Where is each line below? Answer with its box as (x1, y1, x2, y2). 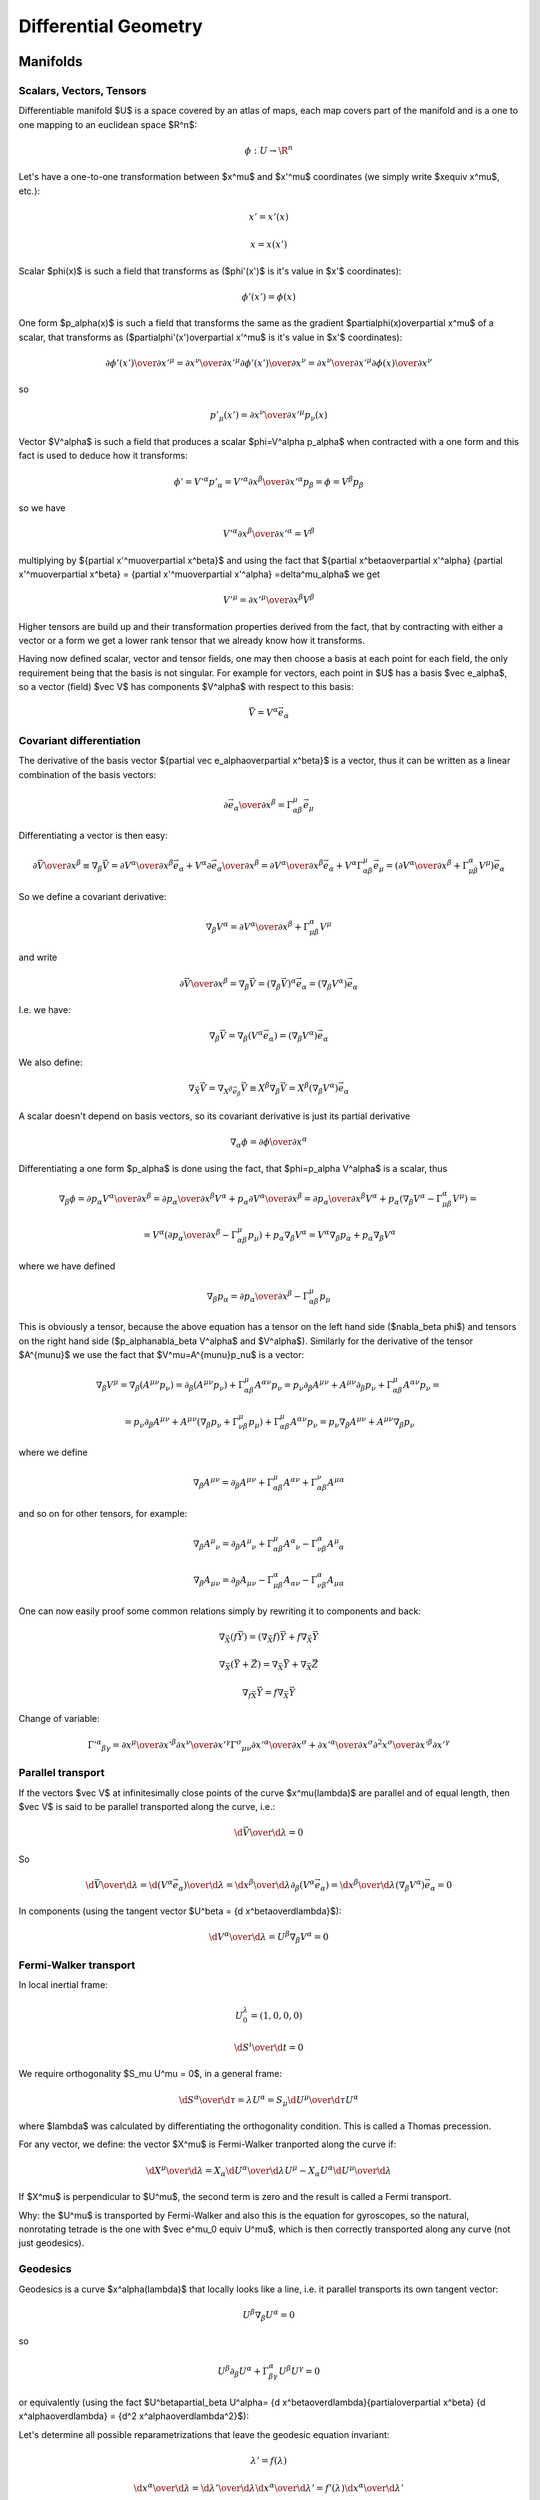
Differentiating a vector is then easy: (18, 830, 169, 842)
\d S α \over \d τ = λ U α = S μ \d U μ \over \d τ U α (178, 2092, 359, 2108)
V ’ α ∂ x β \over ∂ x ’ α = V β (222, 526, 315, 540)
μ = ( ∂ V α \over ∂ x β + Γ (378, 858, 469, 874)
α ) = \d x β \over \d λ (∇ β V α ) (320, 1878, 425, 1893)
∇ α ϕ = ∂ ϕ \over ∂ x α (230, 1135, 308, 1150)
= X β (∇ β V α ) (288, 1081, 339, 1096)
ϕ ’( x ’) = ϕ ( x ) (241, 291, 297, 302)
